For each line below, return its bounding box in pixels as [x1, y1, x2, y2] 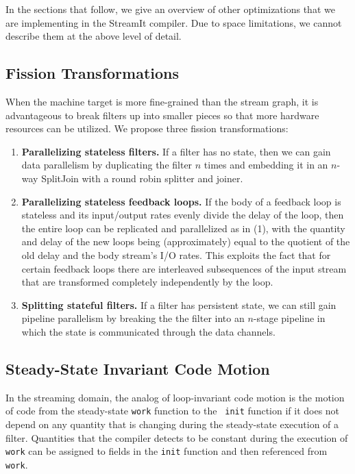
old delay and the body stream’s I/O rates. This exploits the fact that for [21, 247, 331, 262]
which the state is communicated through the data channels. [21, 324, 276, 338]
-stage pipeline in [253, 311, 326, 325]
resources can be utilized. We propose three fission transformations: [5, 121, 289, 136]
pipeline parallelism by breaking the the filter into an [21, 311, 245, 325]
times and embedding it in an [204, 158, 328, 172]
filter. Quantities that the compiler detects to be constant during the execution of [5, 430, 348, 445]
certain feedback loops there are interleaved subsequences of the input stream [21, 261, 347, 275]
